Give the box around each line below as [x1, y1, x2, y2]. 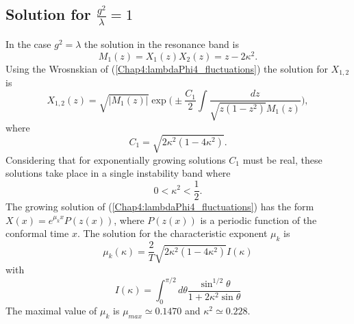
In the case [5, 37, 51, 51]
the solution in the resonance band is [84, 37, 239, 51]
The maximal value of [5, 303, 97, 317]
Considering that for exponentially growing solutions [5, 152, 226, 166]
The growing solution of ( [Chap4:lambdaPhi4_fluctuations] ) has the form [5, 199, 314, 214]
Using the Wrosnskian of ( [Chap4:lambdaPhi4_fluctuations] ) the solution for [5, 61, 328, 75]
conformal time [5, 226, 69, 240]
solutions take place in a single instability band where [5, 166, 231, 180]
